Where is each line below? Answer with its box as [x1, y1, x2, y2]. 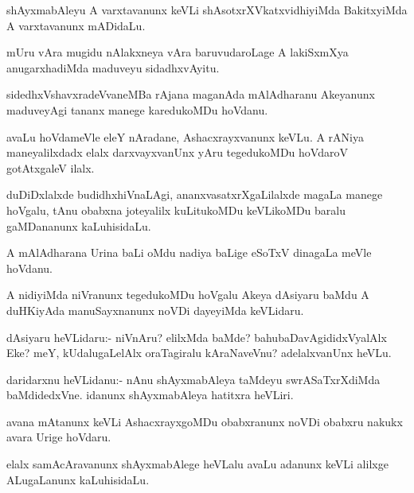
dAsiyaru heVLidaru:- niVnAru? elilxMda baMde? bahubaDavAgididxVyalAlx [6, 328, 387, 345]
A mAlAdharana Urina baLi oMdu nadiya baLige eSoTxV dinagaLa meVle [6, 244, 372, 261]
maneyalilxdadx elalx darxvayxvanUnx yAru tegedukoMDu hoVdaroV [6, 144, 348, 161]
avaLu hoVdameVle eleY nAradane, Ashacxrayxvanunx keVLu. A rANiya [6, 128, 364, 145]
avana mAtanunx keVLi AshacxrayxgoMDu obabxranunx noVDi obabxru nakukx [6, 413, 403, 429]
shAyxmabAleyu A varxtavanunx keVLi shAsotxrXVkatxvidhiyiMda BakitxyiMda [6, 2, 408, 17]
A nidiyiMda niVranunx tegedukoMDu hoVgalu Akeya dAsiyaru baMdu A [6, 286, 369, 303]
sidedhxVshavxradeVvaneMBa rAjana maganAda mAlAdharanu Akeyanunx [6, 86, 375, 103]
